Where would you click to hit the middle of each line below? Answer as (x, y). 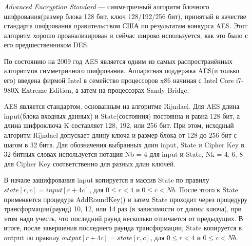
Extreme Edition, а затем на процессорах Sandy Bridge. (105, 90)
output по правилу (32, 237)
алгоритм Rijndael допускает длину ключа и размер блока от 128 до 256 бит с (120, 135)
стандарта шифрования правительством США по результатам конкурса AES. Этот (126, 26)
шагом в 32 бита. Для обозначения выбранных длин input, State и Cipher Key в (124, 144)
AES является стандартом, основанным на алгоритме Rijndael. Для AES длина (122, 106)
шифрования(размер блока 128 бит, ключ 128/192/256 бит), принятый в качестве (125, 16)
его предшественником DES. (47, 45)
